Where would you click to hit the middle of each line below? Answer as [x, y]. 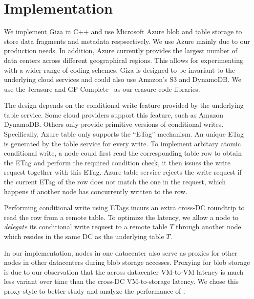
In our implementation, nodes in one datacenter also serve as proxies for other [121, 252]
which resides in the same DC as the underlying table [84, 236]
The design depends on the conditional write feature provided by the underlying [124, 105]
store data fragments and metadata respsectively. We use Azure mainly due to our [127, 41]
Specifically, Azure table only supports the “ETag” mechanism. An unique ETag [124, 134]
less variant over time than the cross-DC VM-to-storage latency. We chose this [121, 281]
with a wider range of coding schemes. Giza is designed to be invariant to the [119, 70]
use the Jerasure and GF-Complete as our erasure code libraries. [102, 89]
